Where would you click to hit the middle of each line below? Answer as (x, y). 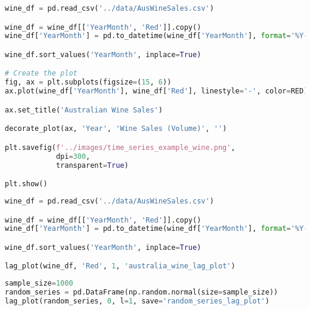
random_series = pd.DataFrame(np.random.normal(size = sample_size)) (142, 292)
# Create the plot (41, 73)
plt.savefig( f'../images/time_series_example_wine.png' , (120, 147)
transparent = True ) (92, 165)
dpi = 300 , (73, 156)
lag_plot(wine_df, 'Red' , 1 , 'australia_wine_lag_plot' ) (120, 266)
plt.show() (26, 184)
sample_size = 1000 (39, 284)
